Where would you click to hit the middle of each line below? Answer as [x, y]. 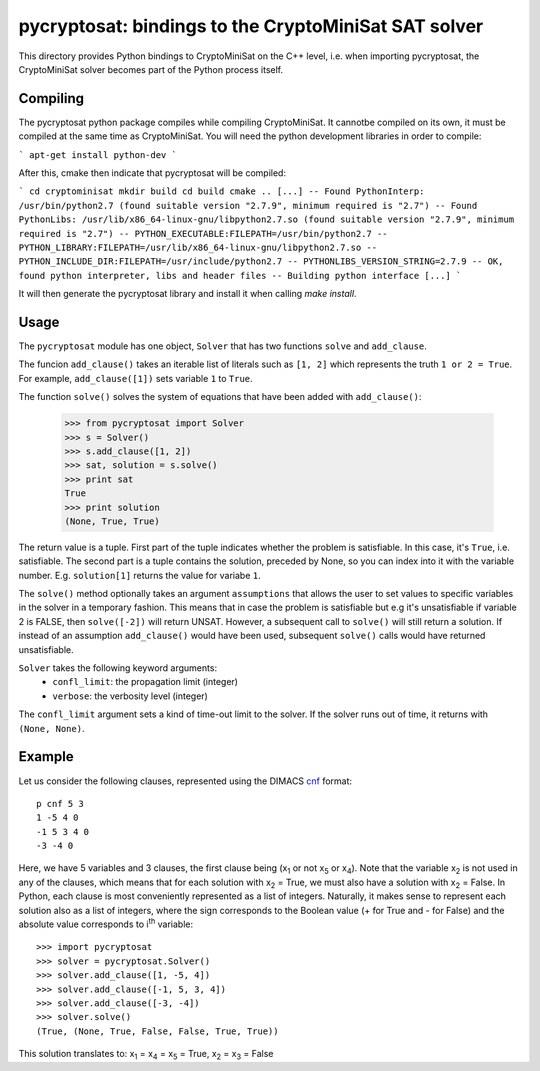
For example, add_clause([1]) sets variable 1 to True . [136, 378]
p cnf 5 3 [60, 803]
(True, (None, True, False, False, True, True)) [157, 1031]
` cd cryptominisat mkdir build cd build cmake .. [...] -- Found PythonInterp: [221, 191]
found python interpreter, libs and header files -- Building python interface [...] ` [240, 275]
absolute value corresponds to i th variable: [106, 923]
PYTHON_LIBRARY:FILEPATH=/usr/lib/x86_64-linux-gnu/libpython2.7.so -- [198, 247]
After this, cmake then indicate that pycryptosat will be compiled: [152, 173]
